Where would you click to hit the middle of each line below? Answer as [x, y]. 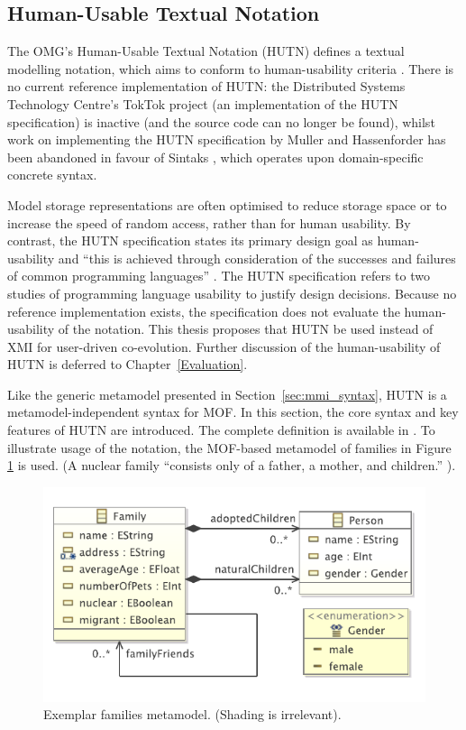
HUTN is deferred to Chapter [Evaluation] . [128, 364]
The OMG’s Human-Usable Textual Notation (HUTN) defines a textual [206, 51]
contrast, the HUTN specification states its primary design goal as [190, 240]
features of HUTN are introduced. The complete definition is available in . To [221, 430]
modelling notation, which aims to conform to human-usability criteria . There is [231, 68]
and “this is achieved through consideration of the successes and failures [257, 258]
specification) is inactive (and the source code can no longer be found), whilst [221, 121]
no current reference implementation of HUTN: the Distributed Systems [206, 86]
